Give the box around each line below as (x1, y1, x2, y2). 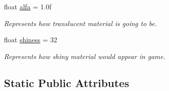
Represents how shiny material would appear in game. (4, 51, 166, 61)
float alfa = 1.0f (4, 1, 52, 11)
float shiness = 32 (4, 34, 57, 45)
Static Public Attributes (4, 75, 129, 90)
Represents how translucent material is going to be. (4, 18, 157, 28)
